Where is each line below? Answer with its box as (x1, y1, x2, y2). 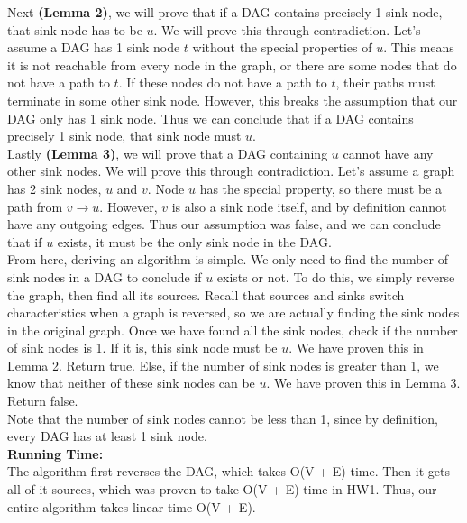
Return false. (7, 391, 78, 410)
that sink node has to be (7, 20, 142, 39)
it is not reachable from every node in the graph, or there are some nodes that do (7, 55, 457, 74)
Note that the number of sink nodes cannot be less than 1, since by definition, (7, 408, 438, 427)
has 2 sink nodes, (7, 179, 102, 197)
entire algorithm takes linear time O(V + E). (7, 497, 256, 516)
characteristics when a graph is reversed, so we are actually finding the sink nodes (7, 303, 460, 322)
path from (7, 197, 63, 216)
